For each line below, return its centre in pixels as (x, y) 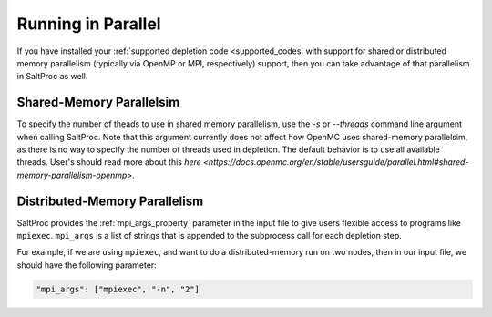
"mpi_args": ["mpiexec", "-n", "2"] (118, 289)
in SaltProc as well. (52, 77)
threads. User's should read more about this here (109, 162)
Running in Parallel (89, 24)
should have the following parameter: (87, 265)
